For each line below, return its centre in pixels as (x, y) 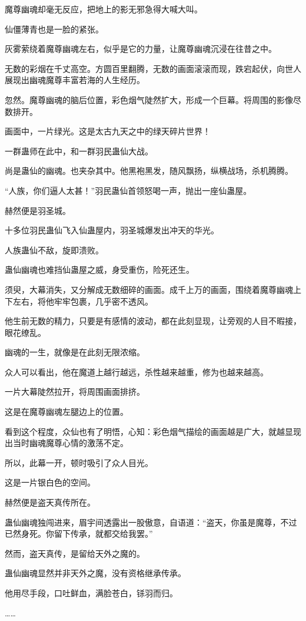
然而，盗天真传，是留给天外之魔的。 (75, 553)
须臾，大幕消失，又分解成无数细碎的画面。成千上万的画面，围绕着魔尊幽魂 (149, 289)
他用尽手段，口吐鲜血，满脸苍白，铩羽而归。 (91, 593)
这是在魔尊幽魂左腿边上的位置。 (66, 412)
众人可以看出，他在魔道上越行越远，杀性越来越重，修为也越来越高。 (137, 371)
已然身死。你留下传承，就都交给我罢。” (79, 534)
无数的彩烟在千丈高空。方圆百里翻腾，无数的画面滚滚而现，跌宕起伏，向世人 (153, 68)
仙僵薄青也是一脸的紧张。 (54, 29)
